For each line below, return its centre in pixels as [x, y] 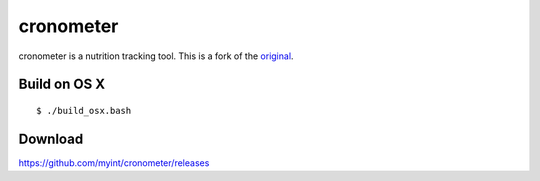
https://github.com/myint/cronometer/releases [114, 162]
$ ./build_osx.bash [84, 110]
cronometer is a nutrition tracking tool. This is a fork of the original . [156, 56]
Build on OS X [61, 84]
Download [51, 138]
